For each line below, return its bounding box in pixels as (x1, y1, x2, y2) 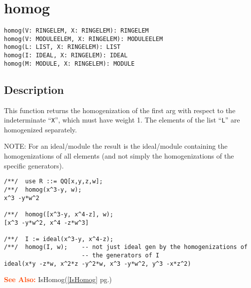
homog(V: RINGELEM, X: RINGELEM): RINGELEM (4, 27, 149, 35)
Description (4, 82, 64, 97)
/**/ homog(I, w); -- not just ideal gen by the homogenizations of (4, 244, 248, 251)
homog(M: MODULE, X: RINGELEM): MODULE (4, 60, 135, 67)
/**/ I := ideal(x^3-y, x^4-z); (4, 235, 113, 243)
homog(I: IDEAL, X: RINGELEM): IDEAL (4, 52, 128, 59)
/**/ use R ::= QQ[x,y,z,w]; (4, 178, 103, 185)
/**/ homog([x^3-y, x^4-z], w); (4, 210, 113, 218)
